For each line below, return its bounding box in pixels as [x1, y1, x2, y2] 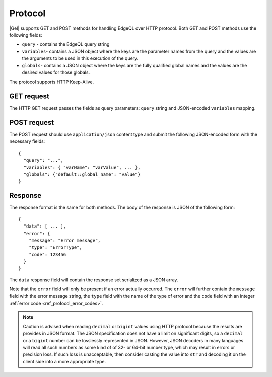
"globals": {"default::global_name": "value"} [23, 172, 141, 177]
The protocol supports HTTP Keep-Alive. [9, 79, 94, 85]
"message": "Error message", [28, 237, 101, 243]
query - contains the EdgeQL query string [22, 41, 110, 47]
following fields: [9, 32, 42, 38]
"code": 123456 [28, 252, 66, 257]
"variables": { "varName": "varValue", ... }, [23, 164, 141, 170]
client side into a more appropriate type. [23, 358, 106, 364]
